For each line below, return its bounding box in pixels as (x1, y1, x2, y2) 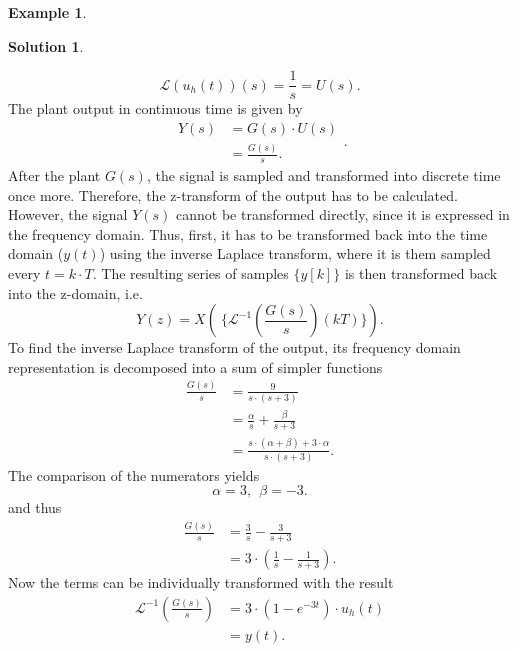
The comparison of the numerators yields (8, 464, 260, 485)
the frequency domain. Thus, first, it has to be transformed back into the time (8, 223, 488, 244)
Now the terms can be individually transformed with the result (8, 572, 394, 593)
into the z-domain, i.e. (8, 282, 143, 303)
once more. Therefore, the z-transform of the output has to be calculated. (8, 184, 458, 205)
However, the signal (8, 204, 128, 225)
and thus (8, 497, 62, 518)
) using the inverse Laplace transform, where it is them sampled (99, 243, 491, 264)
